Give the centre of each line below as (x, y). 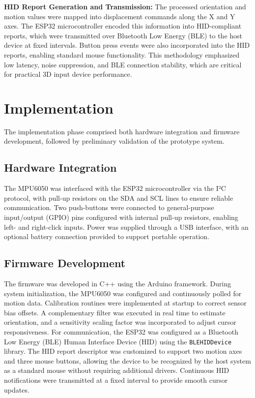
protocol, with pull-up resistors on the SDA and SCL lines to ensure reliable (119, 198)
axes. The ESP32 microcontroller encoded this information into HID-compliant (123, 26)
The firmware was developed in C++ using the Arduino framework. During (118, 284)
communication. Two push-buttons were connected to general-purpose (109, 207)
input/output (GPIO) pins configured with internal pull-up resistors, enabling (121, 217)
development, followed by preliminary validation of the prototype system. (114, 141)
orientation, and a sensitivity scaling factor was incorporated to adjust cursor (120, 322)
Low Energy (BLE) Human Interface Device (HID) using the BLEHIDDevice (118, 341)
